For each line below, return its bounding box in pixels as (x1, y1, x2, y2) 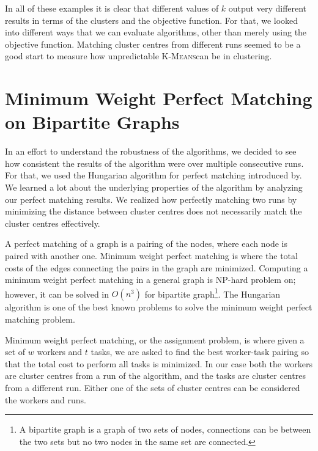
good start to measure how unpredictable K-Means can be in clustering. (5, 50, 272, 62)
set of (5, 345, 26, 358)
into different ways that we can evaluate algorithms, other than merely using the (5, 26, 307, 38)
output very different (228, 2, 307, 14)
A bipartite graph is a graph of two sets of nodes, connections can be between (19, 423, 311, 436)
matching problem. (5, 313, 75, 326)
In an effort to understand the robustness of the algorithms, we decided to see (5, 145, 297, 158)
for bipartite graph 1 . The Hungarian (144, 285, 281, 300)
